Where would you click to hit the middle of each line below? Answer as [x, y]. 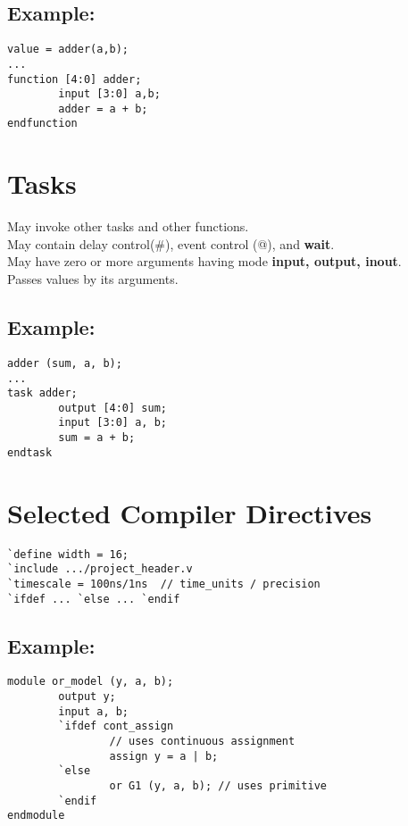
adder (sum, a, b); [65, 363]
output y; [87, 697]
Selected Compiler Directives [190, 512]
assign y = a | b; [164, 756]
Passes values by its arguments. [93, 279]
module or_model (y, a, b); [91, 682]
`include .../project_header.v [100, 569]
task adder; [42, 393]
